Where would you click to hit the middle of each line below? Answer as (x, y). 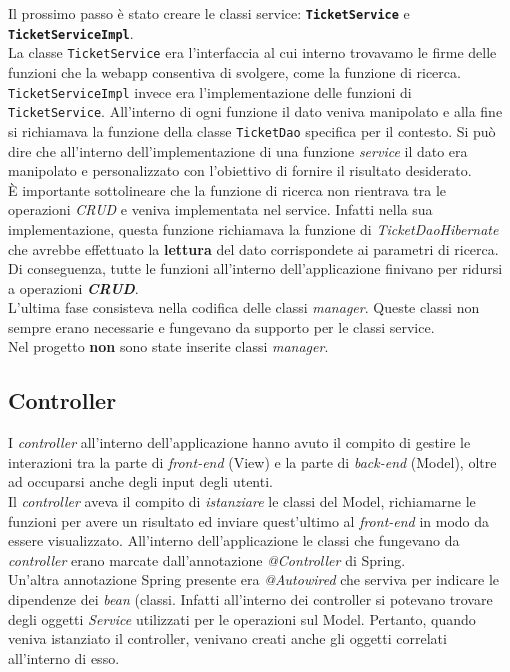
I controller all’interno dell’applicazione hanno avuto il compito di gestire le (239, 442)
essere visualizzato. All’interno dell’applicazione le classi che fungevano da (234, 540)
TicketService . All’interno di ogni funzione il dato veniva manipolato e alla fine (255, 111)
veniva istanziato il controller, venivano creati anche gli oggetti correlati (227, 638)
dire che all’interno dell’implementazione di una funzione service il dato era (238, 150)
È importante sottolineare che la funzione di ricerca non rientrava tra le (227, 189)
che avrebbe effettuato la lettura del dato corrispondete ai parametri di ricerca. (253, 248)
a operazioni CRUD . (73, 287)
